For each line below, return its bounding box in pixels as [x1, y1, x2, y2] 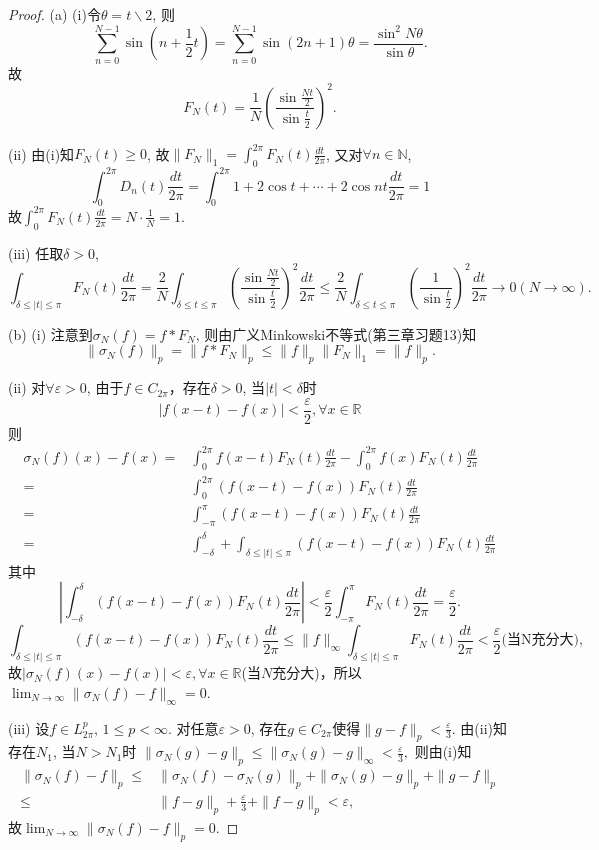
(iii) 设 [8, 717, 50, 738]
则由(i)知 [414, 741, 472, 762]
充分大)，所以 [272, 662, 362, 683]
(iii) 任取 [8, 242, 64, 263]
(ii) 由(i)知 [8, 143, 75, 164]
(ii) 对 [8, 377, 46, 398]
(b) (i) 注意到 [8, 323, 93, 344]
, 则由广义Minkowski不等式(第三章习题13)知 [195, 323, 477, 344]
